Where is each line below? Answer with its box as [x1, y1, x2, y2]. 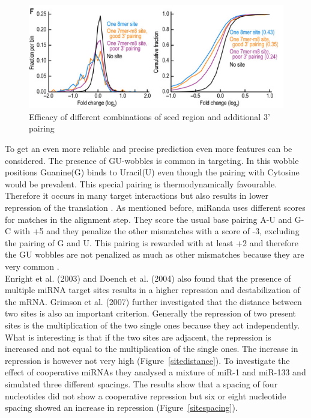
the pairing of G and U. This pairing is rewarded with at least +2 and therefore [5, 236, 299, 249]
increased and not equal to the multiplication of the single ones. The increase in [5, 342, 298, 355]
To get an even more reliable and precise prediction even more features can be [5, 142, 292, 155]
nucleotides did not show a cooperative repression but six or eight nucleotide [5, 389, 286, 402]
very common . [5, 260, 59, 272]
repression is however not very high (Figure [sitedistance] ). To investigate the [5, 354, 290, 366]
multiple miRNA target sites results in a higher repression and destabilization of [5, 283, 300, 296]
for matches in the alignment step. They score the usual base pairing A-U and [5, 213, 292, 225]
